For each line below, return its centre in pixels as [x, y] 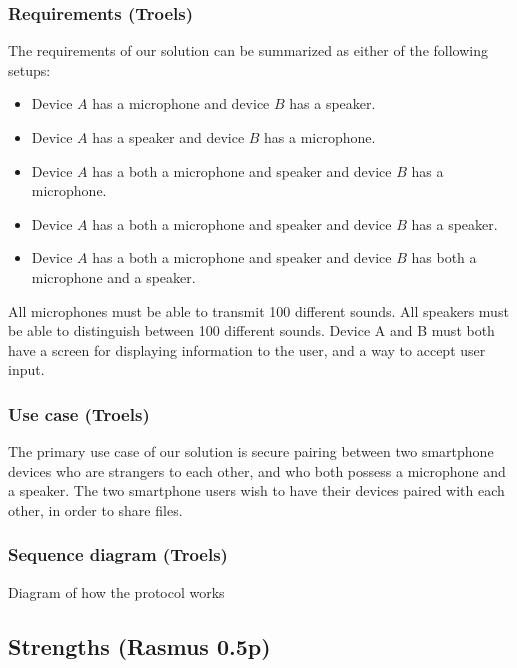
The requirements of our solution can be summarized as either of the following [248, 50]
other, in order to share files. [95, 509]
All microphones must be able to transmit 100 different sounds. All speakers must [258, 310]
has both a [444, 257]
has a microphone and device [181, 103]
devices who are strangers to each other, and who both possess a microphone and [257, 470]
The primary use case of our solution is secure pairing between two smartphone [251, 451]
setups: [29, 69]
